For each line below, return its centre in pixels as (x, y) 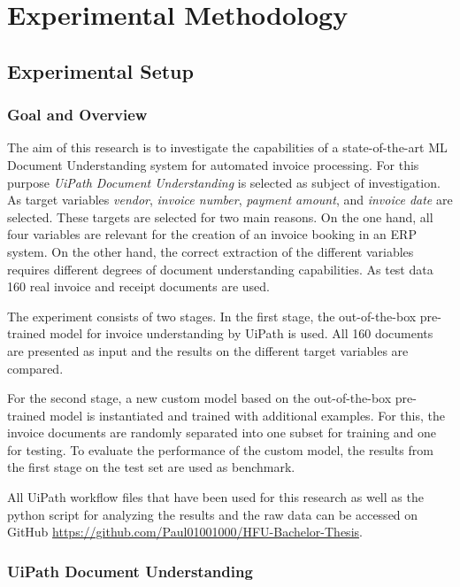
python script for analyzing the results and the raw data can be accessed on (213, 514)
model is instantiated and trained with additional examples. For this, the (247, 415)
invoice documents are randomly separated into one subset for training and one (222, 433)
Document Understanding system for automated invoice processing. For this (213, 164)
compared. (35, 368)
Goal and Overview (77, 115)
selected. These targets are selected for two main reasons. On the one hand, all (220, 216)
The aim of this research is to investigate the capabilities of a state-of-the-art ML (227, 147)
